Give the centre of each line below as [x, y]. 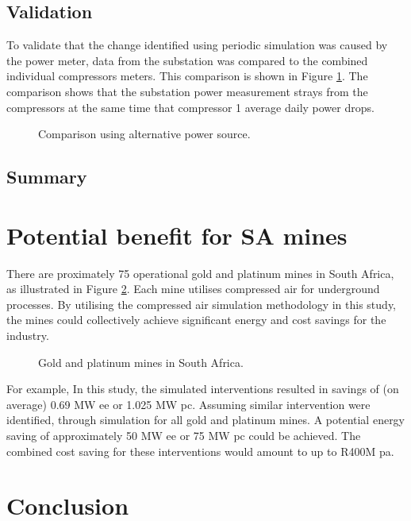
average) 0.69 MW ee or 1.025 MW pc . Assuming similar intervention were [188, 404]
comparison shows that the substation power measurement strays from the [187, 91]
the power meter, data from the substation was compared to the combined [187, 60]
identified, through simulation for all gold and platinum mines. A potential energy [206, 420]
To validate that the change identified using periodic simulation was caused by [197, 45]
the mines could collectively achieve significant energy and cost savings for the [196, 320]
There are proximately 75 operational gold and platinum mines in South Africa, [200, 273]
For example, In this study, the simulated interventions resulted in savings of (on [203, 389]
